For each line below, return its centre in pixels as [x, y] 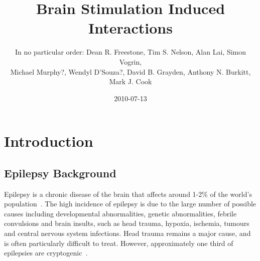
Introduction [49, 141]
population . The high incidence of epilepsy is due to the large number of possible [130, 204]
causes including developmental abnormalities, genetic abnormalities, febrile [120, 213]
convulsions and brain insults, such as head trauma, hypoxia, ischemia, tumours [127, 223]
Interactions [131, 28]
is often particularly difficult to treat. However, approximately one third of [119, 243]
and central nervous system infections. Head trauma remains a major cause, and [127, 233]
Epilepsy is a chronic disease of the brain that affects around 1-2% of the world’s [128, 194]
